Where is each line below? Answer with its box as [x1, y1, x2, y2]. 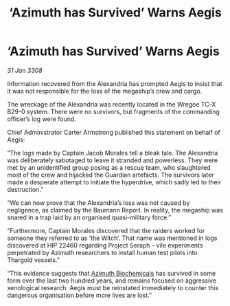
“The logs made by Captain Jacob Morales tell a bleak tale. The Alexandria [7, 149, 218, 157]
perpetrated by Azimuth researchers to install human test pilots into [7, 248, 198, 256]
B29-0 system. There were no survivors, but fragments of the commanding [7, 107, 220, 116]
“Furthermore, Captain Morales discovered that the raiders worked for [7, 226, 205, 234]
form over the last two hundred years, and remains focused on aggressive [7, 276, 217, 285]
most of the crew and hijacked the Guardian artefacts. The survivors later [7, 171, 214, 179]
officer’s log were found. [7, 115, 77, 123]
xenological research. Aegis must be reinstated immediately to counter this [7, 283, 219, 292]
